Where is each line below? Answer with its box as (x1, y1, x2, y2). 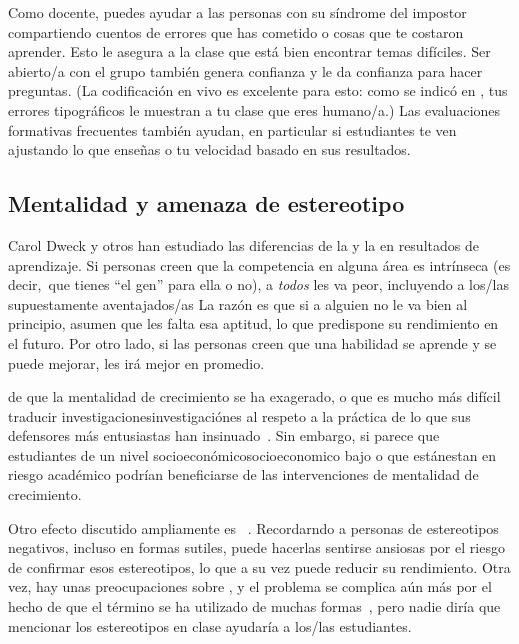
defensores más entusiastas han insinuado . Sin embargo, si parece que (8, 425, 440, 446)
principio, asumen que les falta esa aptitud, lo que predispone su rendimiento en (8, 313, 499, 334)
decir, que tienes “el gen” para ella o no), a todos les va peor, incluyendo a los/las (8, 274, 509, 295)
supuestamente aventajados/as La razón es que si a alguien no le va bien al (8, 293, 468, 314)
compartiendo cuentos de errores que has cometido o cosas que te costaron (8, 21, 464, 42)
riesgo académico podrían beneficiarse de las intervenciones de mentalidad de (8, 464, 479, 485)
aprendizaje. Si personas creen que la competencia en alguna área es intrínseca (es (8, 254, 511, 275)
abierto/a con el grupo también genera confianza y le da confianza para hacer (8, 60, 483, 81)
